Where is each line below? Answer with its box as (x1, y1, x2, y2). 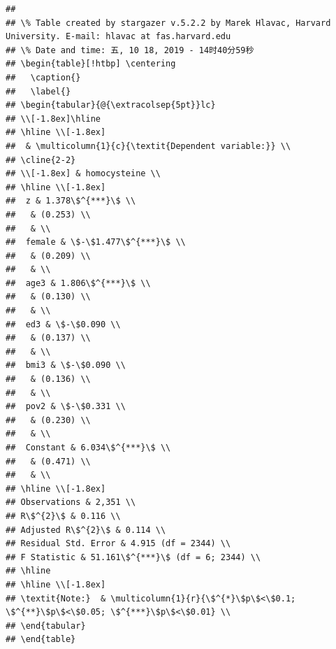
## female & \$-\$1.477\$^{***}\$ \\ (6, 237, 186, 248)
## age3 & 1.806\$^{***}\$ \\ (6, 278, 151, 288)
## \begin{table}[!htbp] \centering (6, 59, 176, 69)
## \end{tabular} (6, 620, 86, 631)
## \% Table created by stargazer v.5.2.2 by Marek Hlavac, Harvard (6, 17, 331, 28)
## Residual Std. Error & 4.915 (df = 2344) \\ (6, 539, 231, 549)
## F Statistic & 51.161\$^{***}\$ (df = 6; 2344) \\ (6, 552, 261, 562)
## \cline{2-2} (6, 155, 76, 165)
